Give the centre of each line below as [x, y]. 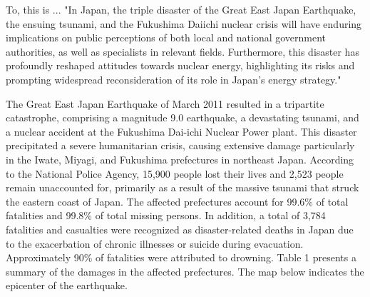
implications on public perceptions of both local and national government [166, 37]
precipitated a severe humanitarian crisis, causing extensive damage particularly [180, 145]
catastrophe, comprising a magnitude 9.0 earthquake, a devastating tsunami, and [183, 117]
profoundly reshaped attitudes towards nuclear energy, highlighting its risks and [180, 65]
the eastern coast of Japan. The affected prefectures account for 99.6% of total [177, 201]
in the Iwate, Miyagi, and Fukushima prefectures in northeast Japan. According [180, 159]
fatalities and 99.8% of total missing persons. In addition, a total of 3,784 [166, 215]
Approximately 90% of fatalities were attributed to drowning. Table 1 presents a [181, 257]
